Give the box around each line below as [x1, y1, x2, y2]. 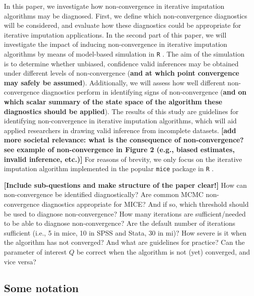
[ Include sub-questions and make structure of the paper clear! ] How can [4, 179, 247, 190]
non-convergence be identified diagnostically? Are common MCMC [4, 189, 204, 199]
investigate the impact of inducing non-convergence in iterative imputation [4, 39, 228, 49]
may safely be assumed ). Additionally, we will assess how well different [4, 77, 226, 87]
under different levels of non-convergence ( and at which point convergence [4, 68, 239, 78]
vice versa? [4, 256, 37, 266]
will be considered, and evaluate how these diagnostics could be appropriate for [4, 20, 241, 30]
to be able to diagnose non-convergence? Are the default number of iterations [4, 218, 235, 228]
